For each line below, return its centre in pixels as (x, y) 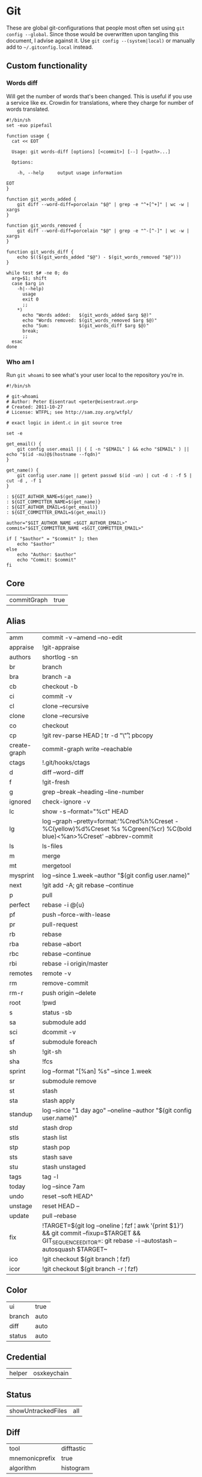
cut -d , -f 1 (24, 481)
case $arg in (28, 283)
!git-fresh (56, 782)
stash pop (56, 1147)
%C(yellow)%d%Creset (76, 828)
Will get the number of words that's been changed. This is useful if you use (99, 96)
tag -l (50, 1176)
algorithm (23, 1468)
